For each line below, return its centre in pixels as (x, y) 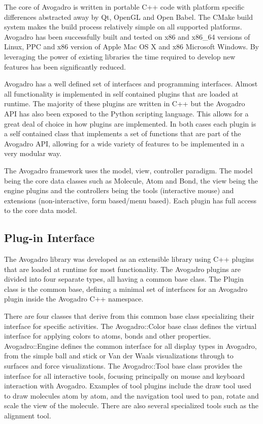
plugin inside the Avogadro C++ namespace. (74, 299)
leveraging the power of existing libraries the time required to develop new (120, 56)
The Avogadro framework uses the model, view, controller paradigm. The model (128, 170)
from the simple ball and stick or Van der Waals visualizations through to (119, 356)
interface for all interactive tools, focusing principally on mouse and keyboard (125, 375)
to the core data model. (41, 210)
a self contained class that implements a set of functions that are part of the (123, 133)
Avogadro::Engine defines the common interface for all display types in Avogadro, (130, 345)
